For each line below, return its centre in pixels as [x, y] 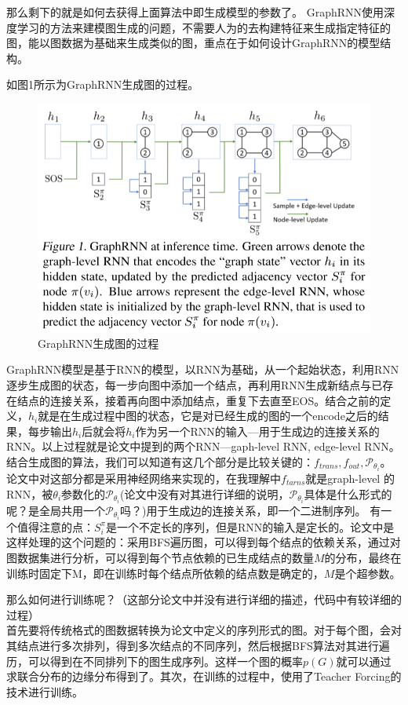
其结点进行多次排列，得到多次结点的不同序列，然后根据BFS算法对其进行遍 [198, 645]
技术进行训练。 [45, 691]
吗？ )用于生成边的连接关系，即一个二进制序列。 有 [251, 510]
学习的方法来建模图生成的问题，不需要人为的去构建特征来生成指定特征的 [204, 27]
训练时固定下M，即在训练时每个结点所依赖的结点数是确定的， [165, 573]
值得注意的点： [55, 526]
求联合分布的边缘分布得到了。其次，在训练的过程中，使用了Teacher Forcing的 [204, 676]
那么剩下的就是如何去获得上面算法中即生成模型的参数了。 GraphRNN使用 [195, 12]
